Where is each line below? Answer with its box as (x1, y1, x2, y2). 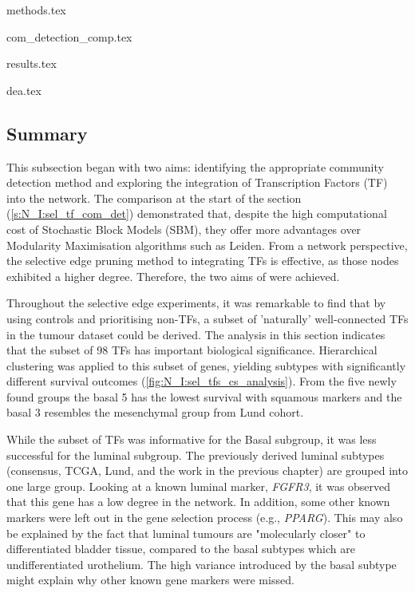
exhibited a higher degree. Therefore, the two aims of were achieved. (6, 267, 340, 284)
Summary (6, 121, 88, 145)
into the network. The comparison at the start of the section (6, 189, 302, 206)
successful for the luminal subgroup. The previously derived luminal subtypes (6, 446, 385, 463)
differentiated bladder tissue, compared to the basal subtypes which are (6, 540, 355, 557)
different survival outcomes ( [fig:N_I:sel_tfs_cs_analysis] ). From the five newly (6, 373, 397, 389)
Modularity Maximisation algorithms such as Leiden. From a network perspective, (6, 236, 408, 253)
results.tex (6, 55, 57, 72)
